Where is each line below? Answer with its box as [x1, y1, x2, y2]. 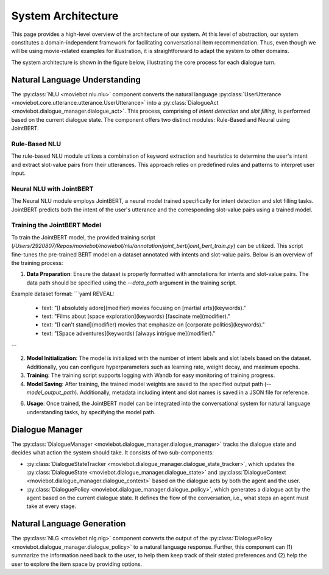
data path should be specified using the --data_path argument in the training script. [26, 279, 237, 286]
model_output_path [26, 389, 76, 396]
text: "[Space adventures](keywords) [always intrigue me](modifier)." [41, 330, 216, 337]
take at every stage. [26, 503, 76, 510]
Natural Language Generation [11, 518, 126, 529]
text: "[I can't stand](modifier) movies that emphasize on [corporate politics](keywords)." [41, 321, 265, 328]
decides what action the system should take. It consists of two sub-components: [11, 449, 214, 456]
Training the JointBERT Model [11, 221, 102, 230]
